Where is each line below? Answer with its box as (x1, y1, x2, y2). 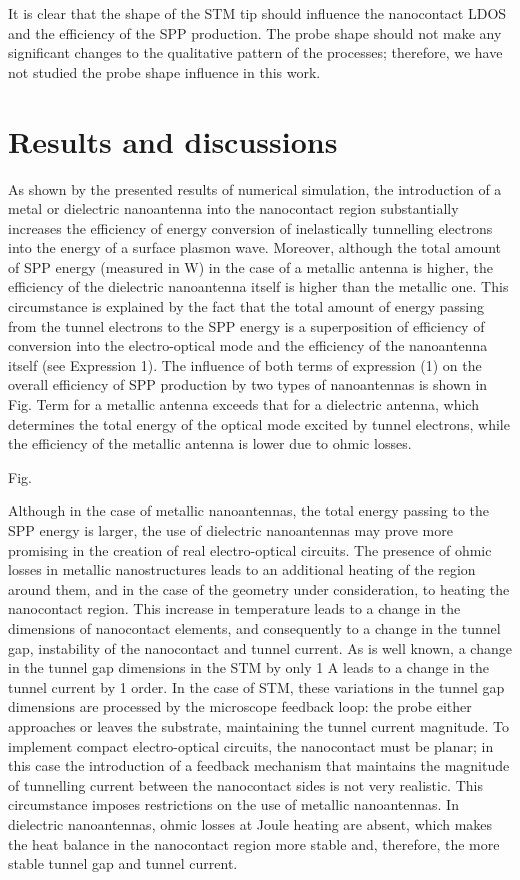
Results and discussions (8, 120, 338, 161)
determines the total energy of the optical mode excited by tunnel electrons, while (8, 413, 510, 434)
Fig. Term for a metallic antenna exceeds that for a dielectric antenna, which (8, 394, 479, 415)
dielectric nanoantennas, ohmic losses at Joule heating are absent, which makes (8, 813, 493, 834)
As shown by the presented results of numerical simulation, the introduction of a (8, 178, 502, 199)
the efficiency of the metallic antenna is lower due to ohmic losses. (8, 433, 412, 454)
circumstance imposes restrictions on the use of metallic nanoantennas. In (8, 794, 459, 815)
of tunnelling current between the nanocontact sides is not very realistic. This (8, 774, 483, 795)
